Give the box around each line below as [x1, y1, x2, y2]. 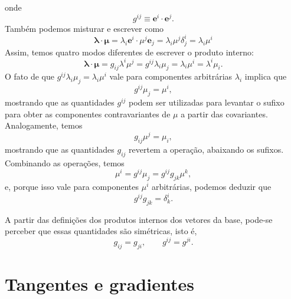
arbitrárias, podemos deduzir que [151, 180, 272, 192]
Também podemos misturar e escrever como [5, 22, 164, 34]
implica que [244, 70, 287, 83]
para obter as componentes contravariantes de [5, 107, 171, 120]
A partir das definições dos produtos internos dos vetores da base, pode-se [5, 213, 273, 225]
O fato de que [5, 70, 54, 83]
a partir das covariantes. [181, 107, 268, 120]
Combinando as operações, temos [5, 156, 125, 169]
